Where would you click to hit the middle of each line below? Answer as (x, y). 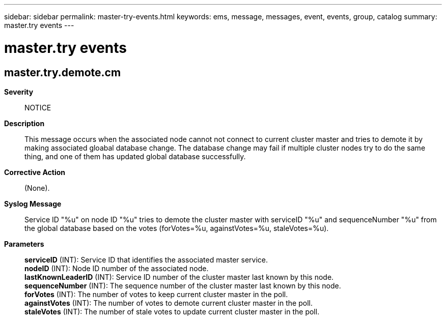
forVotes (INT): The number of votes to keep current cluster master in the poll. (156, 294)
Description (24, 123)
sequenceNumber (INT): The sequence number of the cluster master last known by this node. (183, 285)
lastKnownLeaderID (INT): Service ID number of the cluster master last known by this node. (179, 277)
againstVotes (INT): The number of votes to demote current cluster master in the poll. (169, 303)
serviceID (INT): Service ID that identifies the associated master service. (146, 259)
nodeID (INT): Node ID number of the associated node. (117, 268)
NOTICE (38, 107)
